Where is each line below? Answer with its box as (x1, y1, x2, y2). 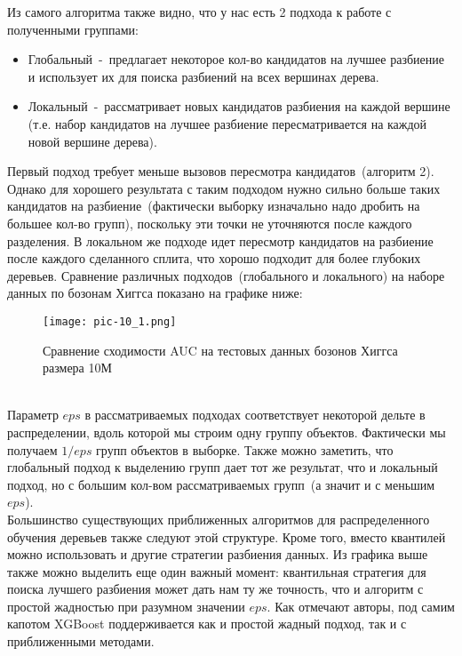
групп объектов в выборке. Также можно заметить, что (96, 440, 394, 459)
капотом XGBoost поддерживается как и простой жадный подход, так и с (7, 614, 407, 633)
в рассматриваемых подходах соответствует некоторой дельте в (84, 405, 426, 424)
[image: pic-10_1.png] (43, 315, 177, 328)
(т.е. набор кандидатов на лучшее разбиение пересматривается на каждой (28, 114, 427, 132)
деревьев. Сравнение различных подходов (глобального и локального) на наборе (7, 266, 445, 284)
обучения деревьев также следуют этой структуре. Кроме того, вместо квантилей (7, 527, 446, 546)
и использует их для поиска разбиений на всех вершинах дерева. (28, 67, 379, 85)
